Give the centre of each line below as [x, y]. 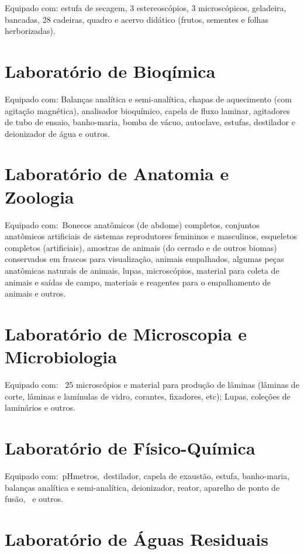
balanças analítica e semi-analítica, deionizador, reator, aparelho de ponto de [142, 487]
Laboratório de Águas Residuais [137, 538]
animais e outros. [35, 293]
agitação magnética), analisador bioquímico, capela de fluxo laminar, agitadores [147, 110]
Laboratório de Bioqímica [110, 70]
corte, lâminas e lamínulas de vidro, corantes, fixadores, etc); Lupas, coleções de [148, 396]
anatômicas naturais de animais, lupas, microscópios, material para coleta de [142, 270]
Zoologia [39, 196]
